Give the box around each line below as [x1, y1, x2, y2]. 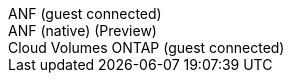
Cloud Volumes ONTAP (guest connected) [8, 39, 285, 56]
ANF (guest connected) [8, 5, 162, 22]
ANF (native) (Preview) [8, 22, 157, 39]
